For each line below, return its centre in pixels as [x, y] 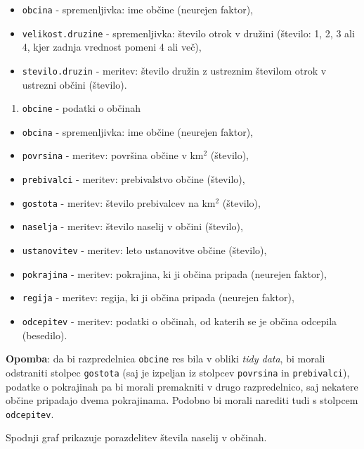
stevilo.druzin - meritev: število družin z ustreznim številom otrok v [174, 70]
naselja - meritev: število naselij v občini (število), [132, 226]
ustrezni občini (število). [74, 84]
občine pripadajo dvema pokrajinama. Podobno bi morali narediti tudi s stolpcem [182, 400]
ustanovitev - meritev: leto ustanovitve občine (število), [144, 250]
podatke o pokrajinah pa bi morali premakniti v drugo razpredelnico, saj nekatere [182, 386]
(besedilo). [45, 335]
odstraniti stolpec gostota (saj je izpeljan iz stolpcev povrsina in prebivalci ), [178, 372]
